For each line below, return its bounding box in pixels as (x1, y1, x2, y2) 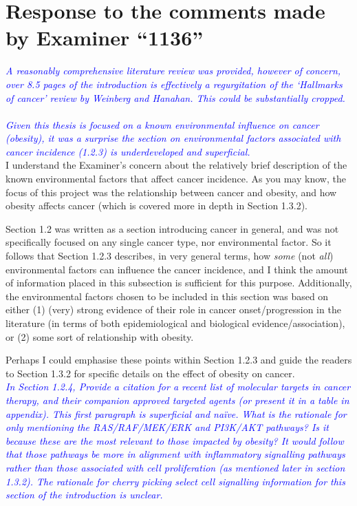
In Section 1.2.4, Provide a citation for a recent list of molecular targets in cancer (6, 379, 351, 394)
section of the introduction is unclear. (6, 487, 163, 502)
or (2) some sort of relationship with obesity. (6, 329, 194, 344)
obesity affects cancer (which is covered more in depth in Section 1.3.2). (6, 198, 307, 213)
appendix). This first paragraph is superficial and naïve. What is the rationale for (6, 406, 347, 421)
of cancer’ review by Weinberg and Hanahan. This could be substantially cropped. (6, 90, 345, 105)
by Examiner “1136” (6, 23, 204, 52)
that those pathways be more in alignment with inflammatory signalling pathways (6, 447, 345, 461)
